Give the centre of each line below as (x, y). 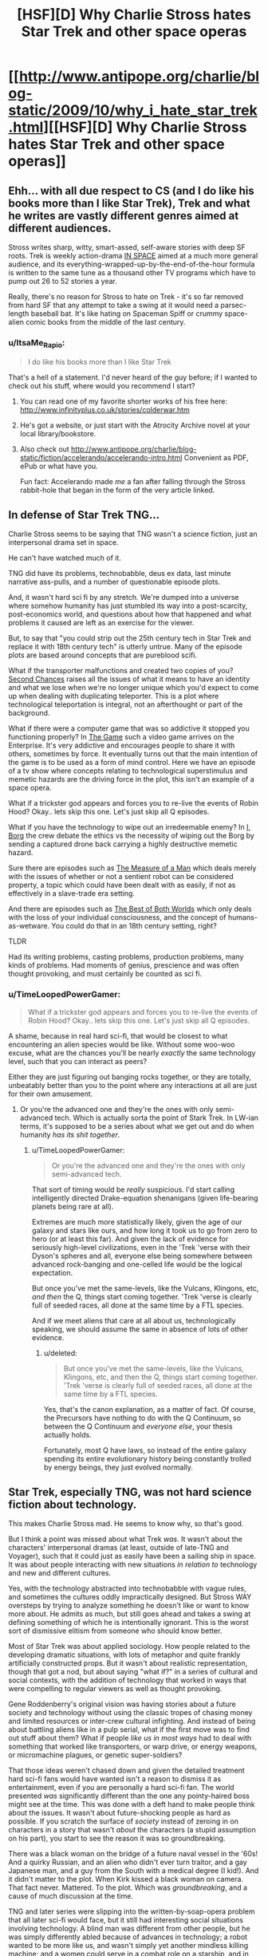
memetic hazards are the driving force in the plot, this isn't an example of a (132, 779)
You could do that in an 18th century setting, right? (134, 926)
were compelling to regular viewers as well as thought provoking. (115, 1689)
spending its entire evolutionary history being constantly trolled (147, 1458)
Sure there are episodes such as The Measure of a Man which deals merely (132, 868)
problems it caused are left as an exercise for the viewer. (101, 623)
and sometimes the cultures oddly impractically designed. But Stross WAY (130, 1597)
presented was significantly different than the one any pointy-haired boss (129, 1796)
